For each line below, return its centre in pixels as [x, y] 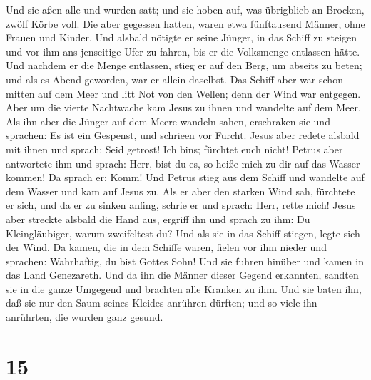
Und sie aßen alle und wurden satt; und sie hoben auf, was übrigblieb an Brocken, [185, 9]
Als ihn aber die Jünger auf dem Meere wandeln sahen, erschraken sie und [168, 121]
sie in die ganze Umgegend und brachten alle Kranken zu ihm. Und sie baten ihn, [184, 288]
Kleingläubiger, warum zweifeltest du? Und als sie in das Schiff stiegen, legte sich [183, 233]
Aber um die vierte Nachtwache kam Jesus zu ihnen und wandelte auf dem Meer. [183, 107]
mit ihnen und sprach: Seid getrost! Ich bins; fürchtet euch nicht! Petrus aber [174, 149]
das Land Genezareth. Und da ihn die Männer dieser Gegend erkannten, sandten [182, 275]
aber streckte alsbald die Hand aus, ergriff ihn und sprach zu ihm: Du [158, 219]
